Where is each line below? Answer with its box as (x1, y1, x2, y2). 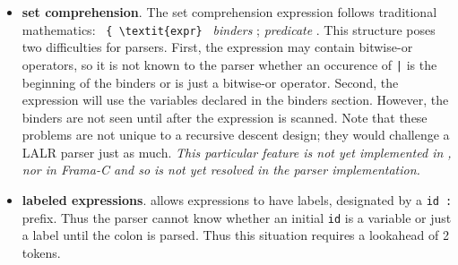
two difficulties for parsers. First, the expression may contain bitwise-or (22, 38, 413, 56)
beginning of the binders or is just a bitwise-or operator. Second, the (22, 73, 399, 91)
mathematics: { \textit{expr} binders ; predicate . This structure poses (22, 20, 436, 38)
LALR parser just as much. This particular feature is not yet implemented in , (22, 142, 452, 161)
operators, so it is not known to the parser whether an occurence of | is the (22, 55, 437, 73)
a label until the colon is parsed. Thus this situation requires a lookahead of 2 (22, 226, 450, 244)
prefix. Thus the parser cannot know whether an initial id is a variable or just (22, 208, 452, 227)
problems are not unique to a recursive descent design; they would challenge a (22, 125, 450, 144)
